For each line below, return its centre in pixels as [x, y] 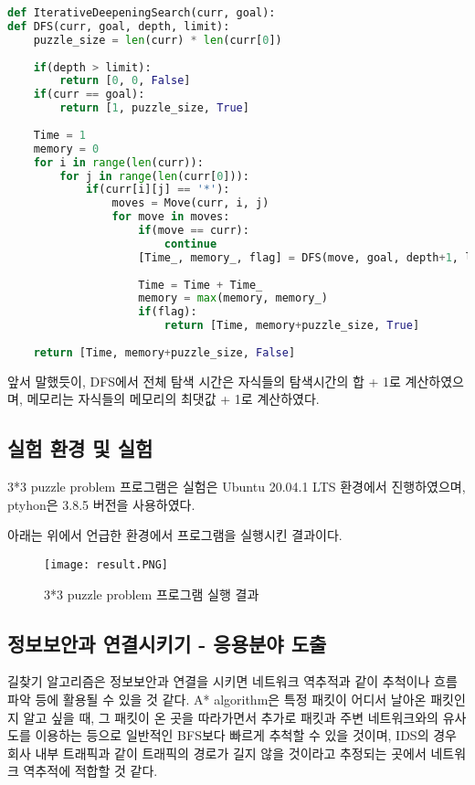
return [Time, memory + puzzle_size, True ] [292, 326]
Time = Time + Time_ [201, 285]
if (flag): [168, 312]
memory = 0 [66, 149]
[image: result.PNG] [106, 564]
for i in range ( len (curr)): [118, 162]
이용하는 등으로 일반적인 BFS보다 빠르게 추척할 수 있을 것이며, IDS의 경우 [246, 735]
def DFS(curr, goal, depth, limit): [119, 26]
